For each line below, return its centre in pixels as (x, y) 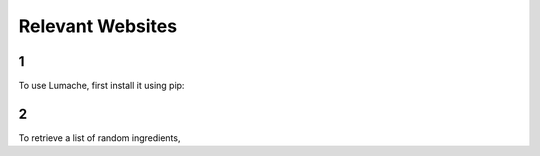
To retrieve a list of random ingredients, (99, 137)
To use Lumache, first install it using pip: (101, 86)
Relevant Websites (98, 26)
